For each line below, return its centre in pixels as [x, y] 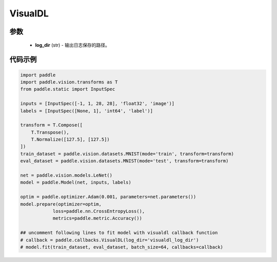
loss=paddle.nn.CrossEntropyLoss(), [99, 211]
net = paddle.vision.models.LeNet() [66, 175]
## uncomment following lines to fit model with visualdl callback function [119, 233]
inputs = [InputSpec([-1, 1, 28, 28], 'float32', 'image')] [97, 104]
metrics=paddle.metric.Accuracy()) [97, 218]
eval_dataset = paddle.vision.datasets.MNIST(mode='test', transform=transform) [124, 161]
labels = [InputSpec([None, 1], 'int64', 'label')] [87, 111]
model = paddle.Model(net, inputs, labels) [76, 183]
